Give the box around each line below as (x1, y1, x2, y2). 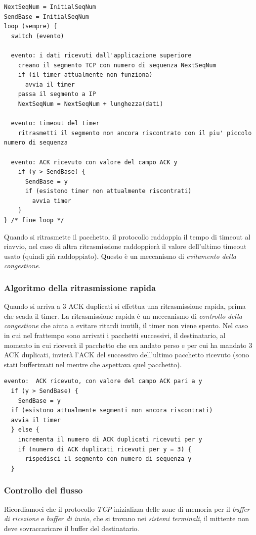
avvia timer (32, 197, 72, 204)
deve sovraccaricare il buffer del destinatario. (4, 523, 139, 533)
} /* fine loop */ (4, 217, 64, 224)
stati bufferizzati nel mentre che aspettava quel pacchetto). (4, 359, 182, 369)
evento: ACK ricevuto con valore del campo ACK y (11, 158, 177, 166)
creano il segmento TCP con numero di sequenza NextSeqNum (18, 61, 216, 69)
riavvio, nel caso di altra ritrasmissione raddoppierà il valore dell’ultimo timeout (4, 241, 247, 251)
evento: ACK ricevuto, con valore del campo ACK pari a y (4, 378, 202, 385)
